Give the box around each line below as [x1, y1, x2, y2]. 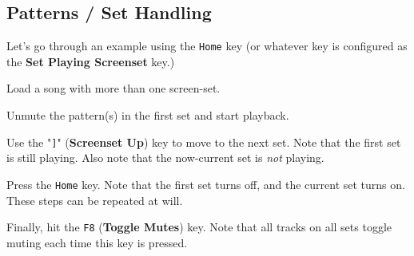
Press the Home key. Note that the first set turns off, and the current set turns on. [6, 175, 405, 192]
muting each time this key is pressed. [6, 234, 188, 250]
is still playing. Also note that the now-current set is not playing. [6, 149, 324, 166]
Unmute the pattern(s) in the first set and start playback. [6, 107, 289, 124]
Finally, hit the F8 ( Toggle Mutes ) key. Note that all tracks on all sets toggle [6, 219, 392, 235]
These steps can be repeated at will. [6, 191, 183, 208]
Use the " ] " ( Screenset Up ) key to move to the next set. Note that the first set [6, 133, 401, 150]
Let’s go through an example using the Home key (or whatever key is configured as [6, 37, 408, 54]
